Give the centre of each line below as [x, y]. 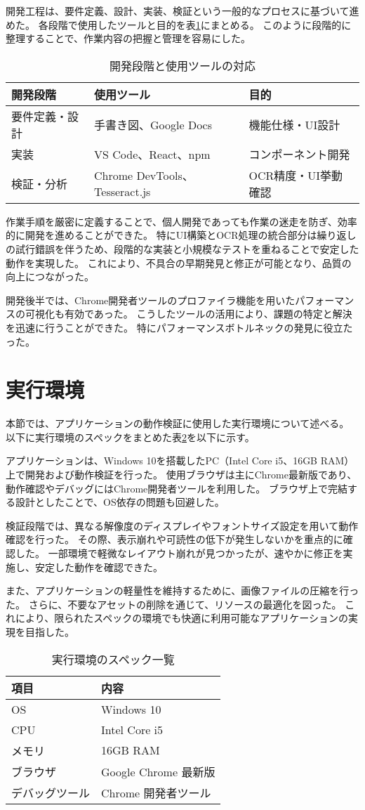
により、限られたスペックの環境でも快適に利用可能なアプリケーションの [181, 618]
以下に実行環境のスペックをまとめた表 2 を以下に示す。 [130, 437]
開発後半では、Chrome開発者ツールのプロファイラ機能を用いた [151, 300]
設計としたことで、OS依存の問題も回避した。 [120, 502]
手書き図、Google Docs [153, 124]
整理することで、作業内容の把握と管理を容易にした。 [128, 38]
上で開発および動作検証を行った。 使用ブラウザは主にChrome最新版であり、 [181, 475]
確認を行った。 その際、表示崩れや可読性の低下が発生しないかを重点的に [174, 539]
